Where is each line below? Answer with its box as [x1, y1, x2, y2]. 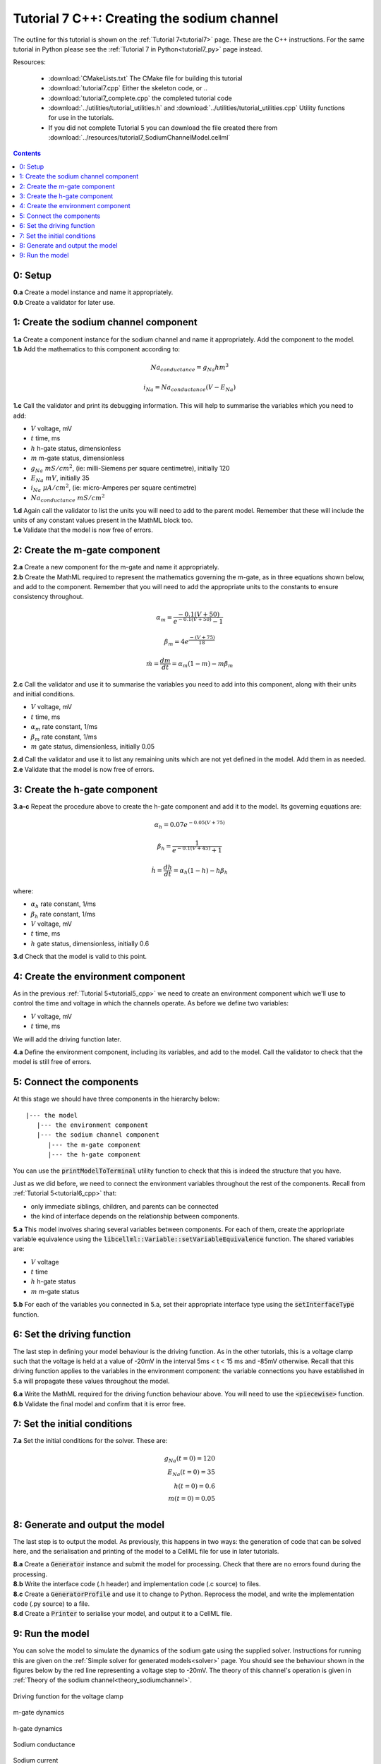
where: [13, 886, 34, 895]
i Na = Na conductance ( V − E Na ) [143, 383, 236, 393]
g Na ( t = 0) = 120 [164, 1454, 215, 1464]
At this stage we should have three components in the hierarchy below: [13, 1094, 220, 1104]
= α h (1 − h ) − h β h [173, 866, 229, 876]
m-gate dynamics [13, 1708, 65, 1717]
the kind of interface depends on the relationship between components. [30, 1212, 240, 1221]
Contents [13, 149, 42, 158]
